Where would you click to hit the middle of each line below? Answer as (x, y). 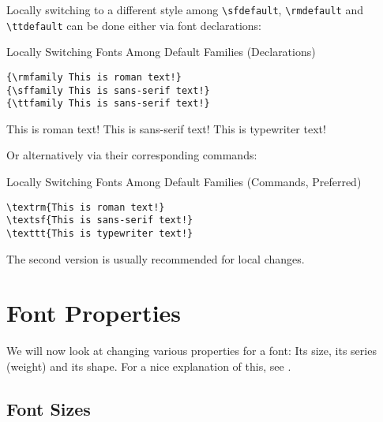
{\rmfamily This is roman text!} (94, 77)
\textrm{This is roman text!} (86, 207)
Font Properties (94, 313)
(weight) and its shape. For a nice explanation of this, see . (149, 366)
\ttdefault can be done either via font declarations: (134, 25)
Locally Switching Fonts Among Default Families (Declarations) (161, 52)
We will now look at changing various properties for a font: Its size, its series (191, 351)
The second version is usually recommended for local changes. (156, 258)
